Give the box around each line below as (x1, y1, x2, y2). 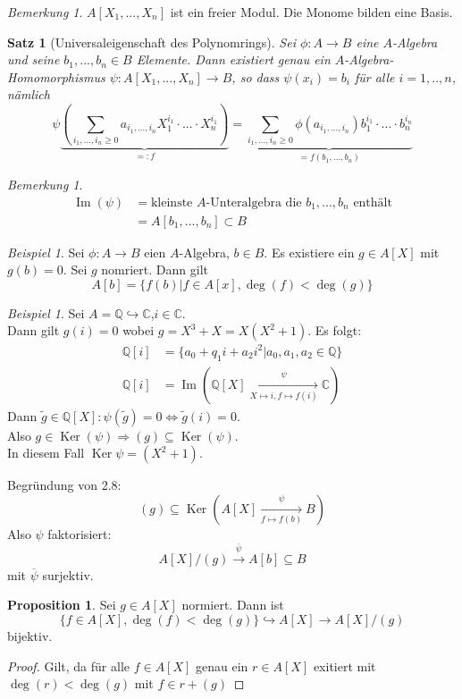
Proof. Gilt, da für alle (7, 656, 130, 675)
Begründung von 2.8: (7, 476, 122, 494)
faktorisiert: (47, 524, 112, 543)
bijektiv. (7, 627, 53, 645)
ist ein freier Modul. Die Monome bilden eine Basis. (170, 3, 453, 21)
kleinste (150, 196, 193, 209)
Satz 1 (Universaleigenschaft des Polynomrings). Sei (7, 32, 296, 51)
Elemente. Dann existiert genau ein (136, 50, 331, 69)
